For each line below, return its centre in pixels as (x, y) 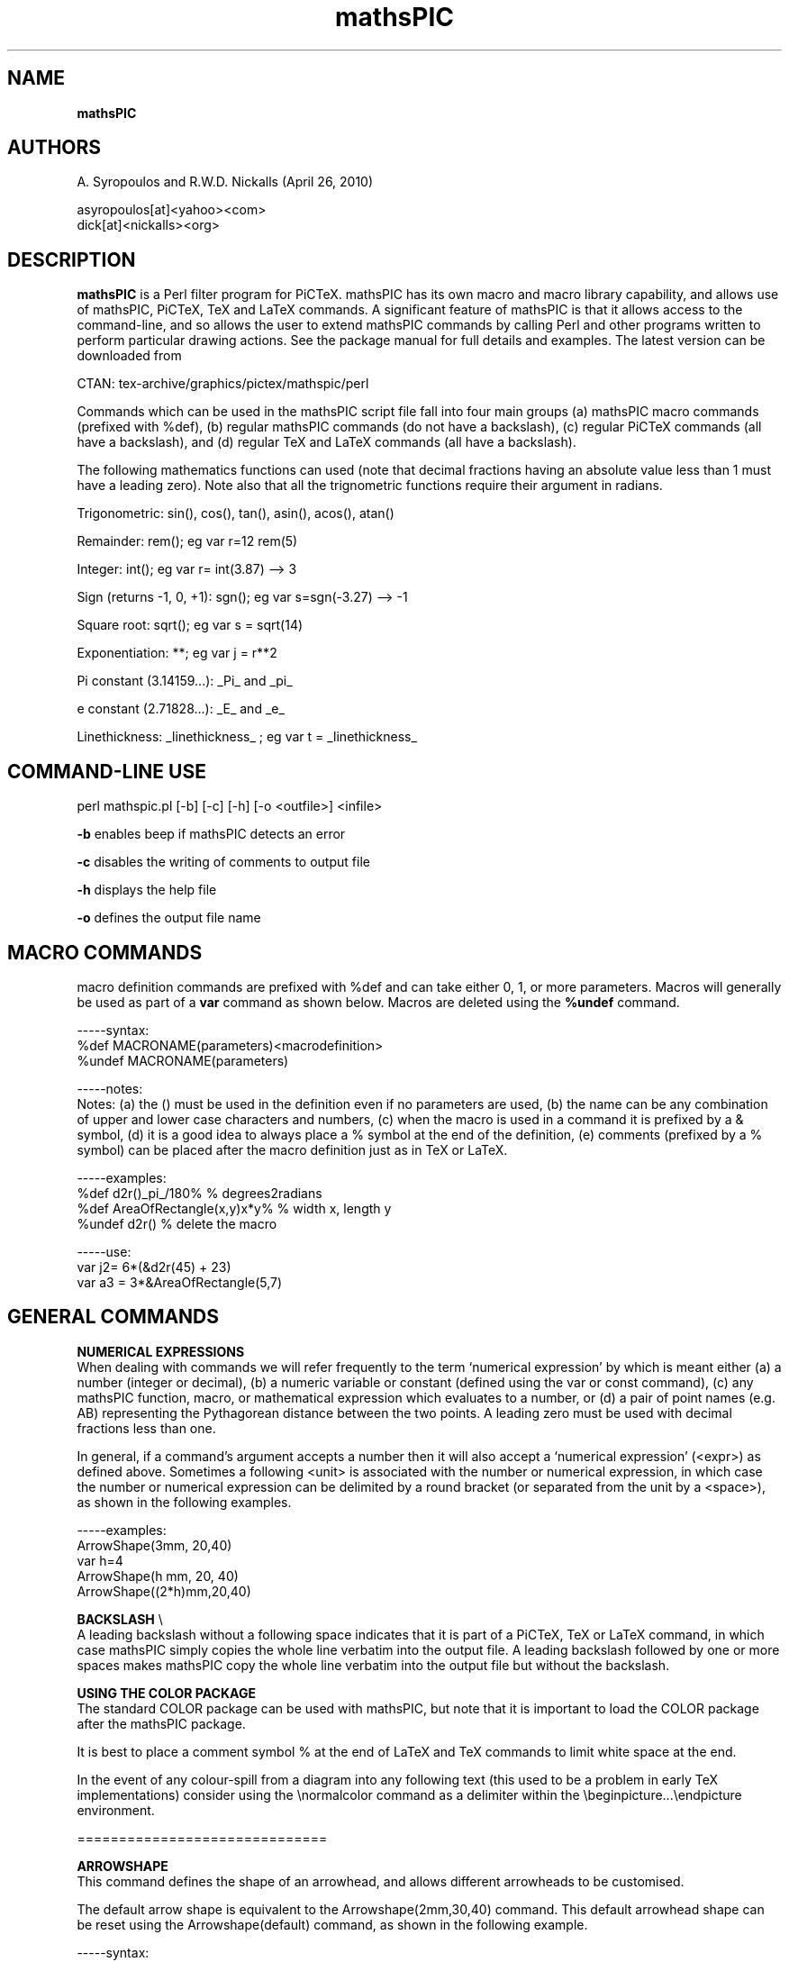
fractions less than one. (146, 1428)
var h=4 (100, 1560)
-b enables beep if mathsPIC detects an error (211, 834)
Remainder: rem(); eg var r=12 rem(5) (187, 541)
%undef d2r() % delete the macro (177, 1223)
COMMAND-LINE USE (107, 771)
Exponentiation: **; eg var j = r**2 (177, 653)
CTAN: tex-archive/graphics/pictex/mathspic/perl (223, 384)
